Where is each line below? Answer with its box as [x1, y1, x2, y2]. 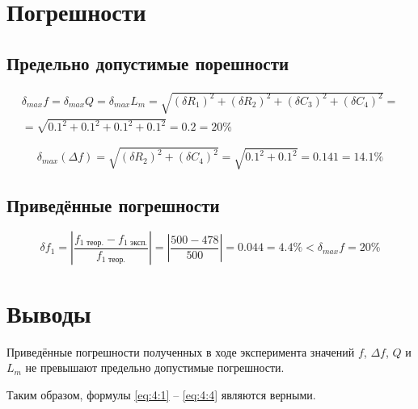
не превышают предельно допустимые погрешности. [25, 359, 285, 376]
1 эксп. [123, 239, 148, 248]
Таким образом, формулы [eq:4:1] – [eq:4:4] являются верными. [6, 386, 316, 403]
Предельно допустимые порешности [6, 50, 289, 75]
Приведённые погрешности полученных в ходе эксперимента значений [6, 343, 355, 360]
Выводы [6, 296, 91, 329]
